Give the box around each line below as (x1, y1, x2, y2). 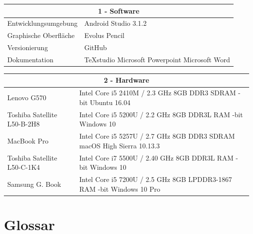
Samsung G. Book (7, 179, 61, 189)
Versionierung (7, 42, 48, 53)
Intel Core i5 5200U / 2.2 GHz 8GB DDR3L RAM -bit (79, 109, 243, 119)
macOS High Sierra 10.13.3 (79, 140, 160, 150)
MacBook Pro (7, 135, 49, 145)
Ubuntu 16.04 (90, 97, 131, 107)
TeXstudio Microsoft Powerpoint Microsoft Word (84, 54, 230, 64)
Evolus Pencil (84, 30, 125, 40)
